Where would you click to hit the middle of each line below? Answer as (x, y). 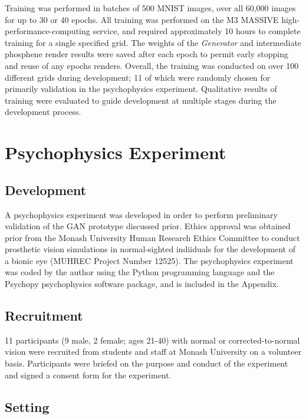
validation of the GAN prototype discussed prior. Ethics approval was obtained (148, 226)
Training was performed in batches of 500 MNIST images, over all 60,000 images (150, 8)
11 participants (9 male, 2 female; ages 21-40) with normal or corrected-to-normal (152, 340)
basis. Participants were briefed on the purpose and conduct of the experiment (147, 363)
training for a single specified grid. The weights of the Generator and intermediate (153, 42)
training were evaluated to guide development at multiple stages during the (141, 100)
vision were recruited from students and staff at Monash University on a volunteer (153, 352)
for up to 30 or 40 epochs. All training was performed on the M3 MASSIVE (142, 19)
